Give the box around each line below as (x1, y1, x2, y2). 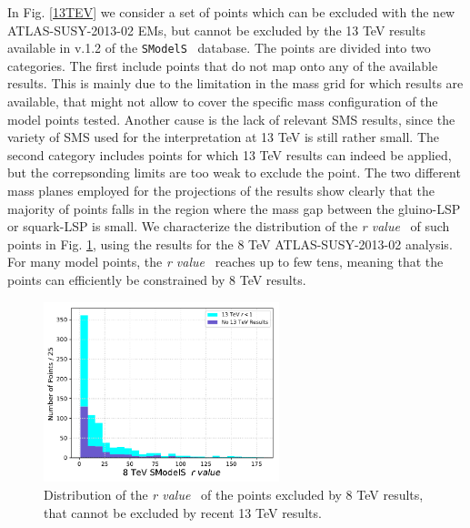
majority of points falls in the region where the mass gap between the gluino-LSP (7, 198, 461, 218)
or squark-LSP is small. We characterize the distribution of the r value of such (7, 217, 450, 236)
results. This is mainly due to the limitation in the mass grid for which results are (7, 74, 464, 93)
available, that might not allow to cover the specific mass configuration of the (7, 92, 438, 111)
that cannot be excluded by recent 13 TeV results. (44, 503, 322, 522)
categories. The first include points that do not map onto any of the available (7, 56, 438, 75)
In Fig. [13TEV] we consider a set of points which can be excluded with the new (7, 3, 455, 21)
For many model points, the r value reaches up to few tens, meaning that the (7, 252, 444, 271)
